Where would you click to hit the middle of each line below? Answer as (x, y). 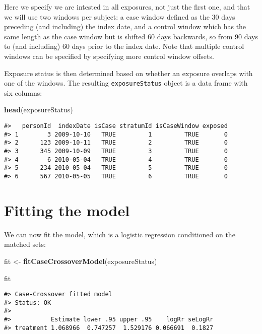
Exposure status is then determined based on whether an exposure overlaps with (128, 73)
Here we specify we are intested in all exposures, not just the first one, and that (127, 7)
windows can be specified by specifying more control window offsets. (109, 56)
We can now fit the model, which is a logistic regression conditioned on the (120, 234)
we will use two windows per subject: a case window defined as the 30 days (120, 16)
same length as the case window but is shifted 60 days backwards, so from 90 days (131, 36)
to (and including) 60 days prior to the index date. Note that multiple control (124, 46)
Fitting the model (67, 210)
